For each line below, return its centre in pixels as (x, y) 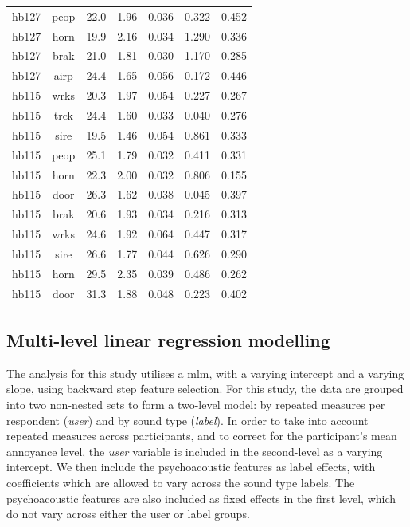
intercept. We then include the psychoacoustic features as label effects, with (191, 467)
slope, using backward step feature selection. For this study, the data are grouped (205, 389)
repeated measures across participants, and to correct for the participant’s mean (202, 436)
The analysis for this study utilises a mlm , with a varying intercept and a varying (205, 373)
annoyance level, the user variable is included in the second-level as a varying (195, 451)
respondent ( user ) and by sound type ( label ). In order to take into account (187, 420)
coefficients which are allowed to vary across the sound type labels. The (181, 483)
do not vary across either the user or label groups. (128, 514)
